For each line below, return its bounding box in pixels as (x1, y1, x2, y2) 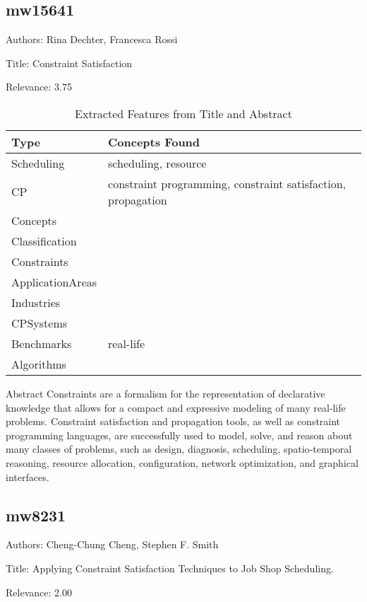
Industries (11, 294, 61, 311)
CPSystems (11, 314, 68, 331)
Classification (11, 232, 77, 249)
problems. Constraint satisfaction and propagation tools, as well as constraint (6, 414, 341, 429)
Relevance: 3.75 (6, 79, 72, 94)
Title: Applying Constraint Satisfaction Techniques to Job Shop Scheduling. (6, 560, 334, 575)
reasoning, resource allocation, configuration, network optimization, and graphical (6, 455, 359, 470)
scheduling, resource (108, 154, 207, 171)
